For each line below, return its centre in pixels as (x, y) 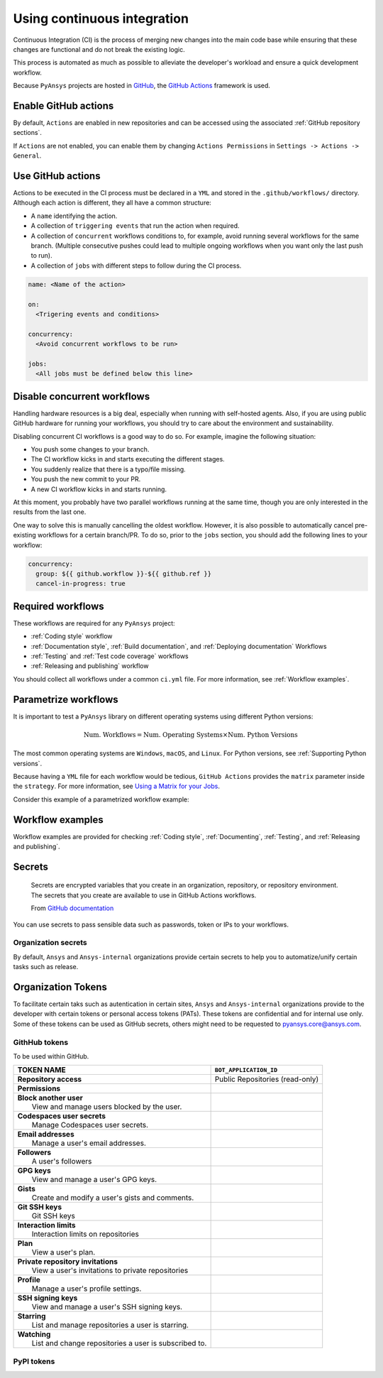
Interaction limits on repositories (85, 1234)
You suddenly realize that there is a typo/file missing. (108, 469)
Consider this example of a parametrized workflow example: (101, 799)
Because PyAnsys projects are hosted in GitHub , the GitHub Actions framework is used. (142, 86)
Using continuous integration (101, 18)
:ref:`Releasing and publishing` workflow (90, 666)
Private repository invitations (68, 1262)
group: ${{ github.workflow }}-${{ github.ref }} (124, 574)
